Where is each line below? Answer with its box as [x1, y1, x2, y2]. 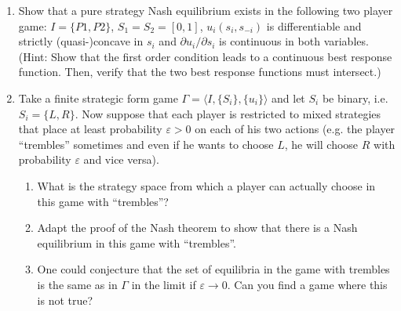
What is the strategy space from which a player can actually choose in [37, 177, 376, 193]
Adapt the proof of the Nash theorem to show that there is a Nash [37, 219, 358, 236]
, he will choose [284, 136, 359, 152]
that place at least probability [18, 121, 162, 137]
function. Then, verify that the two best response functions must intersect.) [18, 63, 381, 80]
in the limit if [131, 276, 196, 292]
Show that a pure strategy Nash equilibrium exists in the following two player [18, 2, 393, 18]
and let [272, 89, 305, 106]
